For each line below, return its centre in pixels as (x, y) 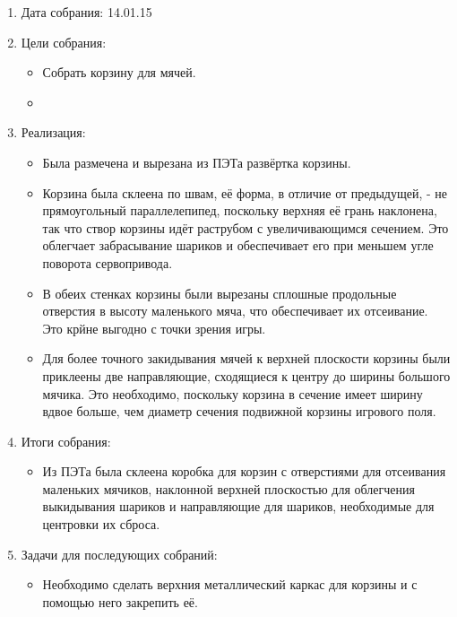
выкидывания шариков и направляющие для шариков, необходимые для (238, 506)
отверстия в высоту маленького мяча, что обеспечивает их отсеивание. (235, 311)
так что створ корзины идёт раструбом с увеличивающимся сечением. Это (246, 227)
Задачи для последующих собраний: (119, 554)
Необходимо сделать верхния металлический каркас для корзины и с (230, 584)
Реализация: (53, 132)
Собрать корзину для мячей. (119, 72)
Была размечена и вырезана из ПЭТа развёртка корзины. (197, 162)
